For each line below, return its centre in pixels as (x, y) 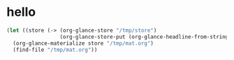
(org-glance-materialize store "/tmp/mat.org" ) (83, 43)
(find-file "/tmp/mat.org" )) (55, 50)
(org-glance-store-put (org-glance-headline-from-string (144, 37)
